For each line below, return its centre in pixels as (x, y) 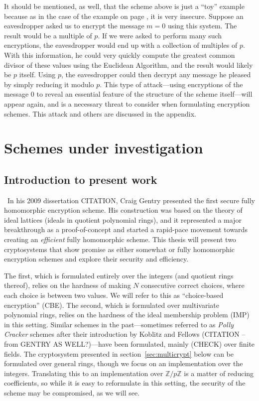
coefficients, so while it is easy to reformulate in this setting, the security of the (125, 383)
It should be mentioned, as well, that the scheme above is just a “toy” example (124, 6)
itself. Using (37, 74)
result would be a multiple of (48, 35)
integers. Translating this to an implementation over (84, 373)
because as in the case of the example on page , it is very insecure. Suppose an (124, 16)
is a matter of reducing (219, 373)
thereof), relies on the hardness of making (67, 285)
